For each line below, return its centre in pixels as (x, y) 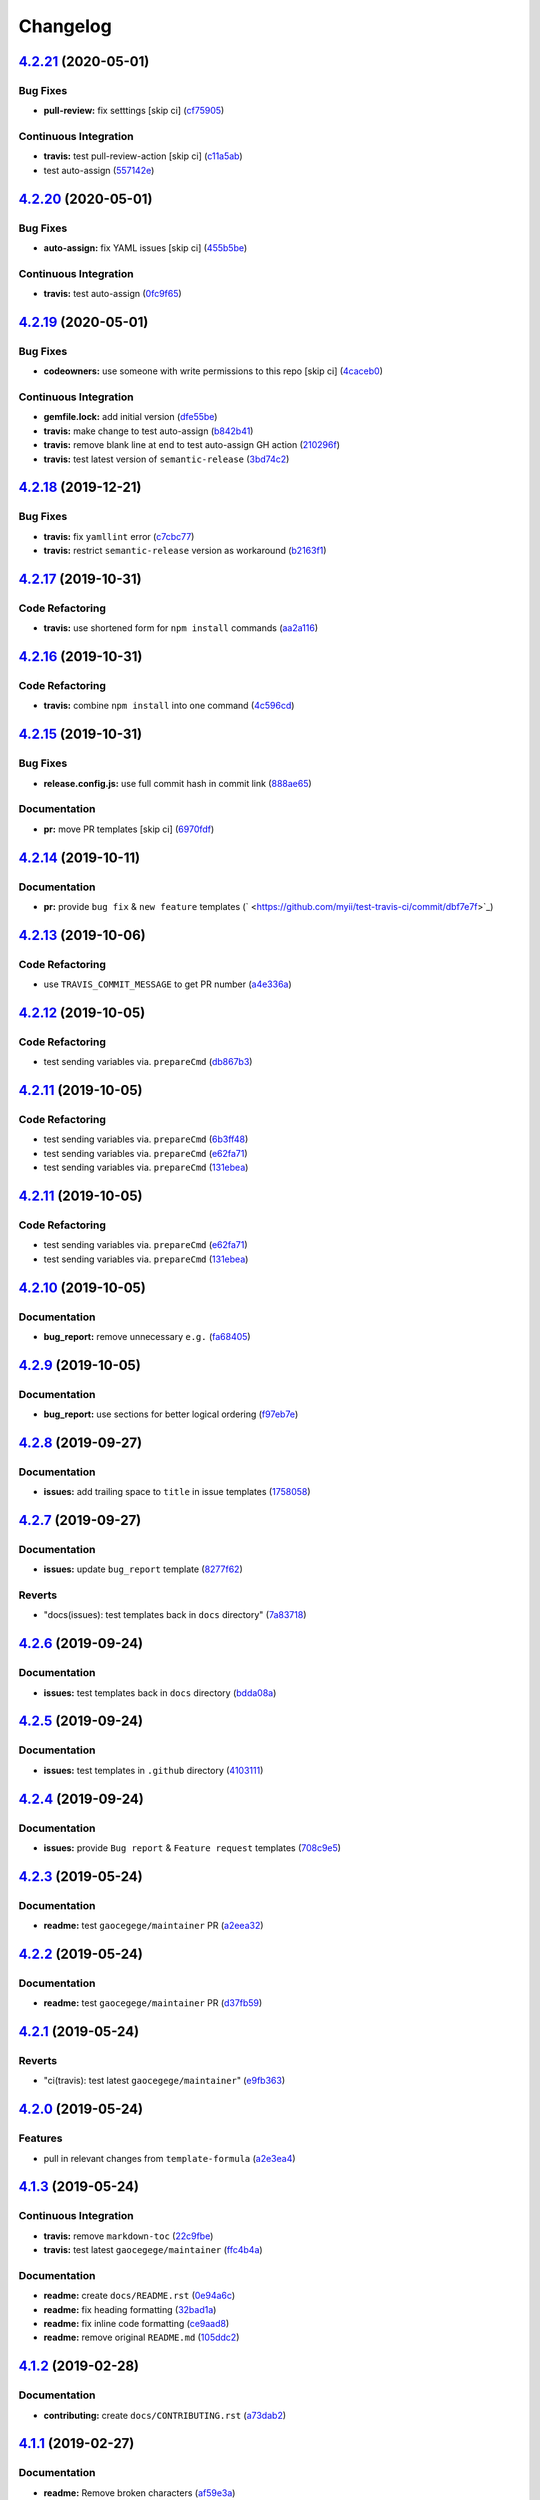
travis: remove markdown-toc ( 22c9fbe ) (128, 2236)
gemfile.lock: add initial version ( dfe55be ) (130, 417)
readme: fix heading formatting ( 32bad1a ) (130, 2309)
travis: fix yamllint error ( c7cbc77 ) (119, 536)
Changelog (65, 26)
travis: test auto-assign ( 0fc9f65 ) (112, 294)
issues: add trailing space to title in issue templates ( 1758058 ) (177, 1492)
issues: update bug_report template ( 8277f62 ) (143, 1569)
